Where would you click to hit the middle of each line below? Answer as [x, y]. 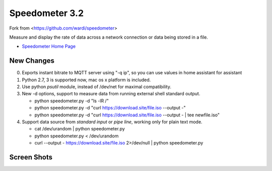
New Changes [32, 61]
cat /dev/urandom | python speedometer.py [80, 129]
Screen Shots [31, 157]
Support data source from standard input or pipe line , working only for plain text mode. [112, 122]
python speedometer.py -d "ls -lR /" [72, 101]
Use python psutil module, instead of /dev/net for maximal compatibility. [96, 87]
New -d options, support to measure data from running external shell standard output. [111, 94]
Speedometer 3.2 [47, 13]
